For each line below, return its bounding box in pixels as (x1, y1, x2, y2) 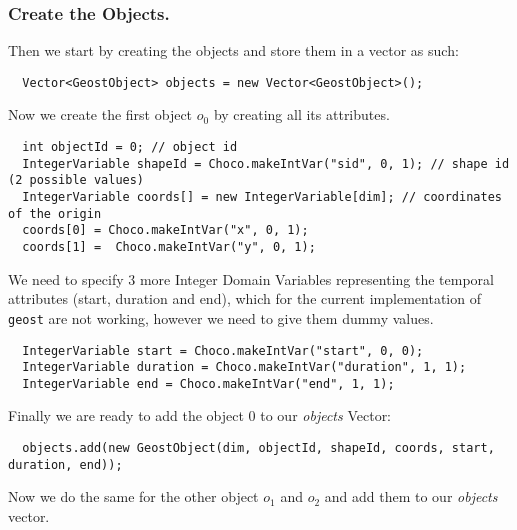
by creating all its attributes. (213, 104, 390, 125)
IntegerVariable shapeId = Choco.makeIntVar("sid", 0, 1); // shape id (22, 156, 510, 171)
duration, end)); (8, 457, 123, 472)
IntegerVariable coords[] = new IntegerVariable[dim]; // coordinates (22, 190, 502, 205)
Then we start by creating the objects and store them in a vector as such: (8, 40, 459, 61)
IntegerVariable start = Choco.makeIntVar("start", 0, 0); (22, 343, 424, 358)
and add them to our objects (324, 486, 498, 507)
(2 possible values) (8, 173, 145, 188)
